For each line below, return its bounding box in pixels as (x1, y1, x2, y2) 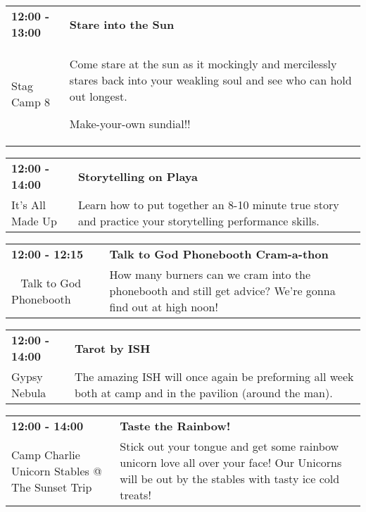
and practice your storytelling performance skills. (77, 213, 320, 229)
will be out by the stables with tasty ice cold (120, 470, 340, 487)
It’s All (11, 196, 46, 213)
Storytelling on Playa (77, 168, 198, 185)
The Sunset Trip (11, 478, 92, 495)
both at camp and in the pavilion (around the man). (74, 385, 333, 401)
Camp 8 (11, 94, 51, 110)
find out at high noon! (109, 299, 218, 315)
